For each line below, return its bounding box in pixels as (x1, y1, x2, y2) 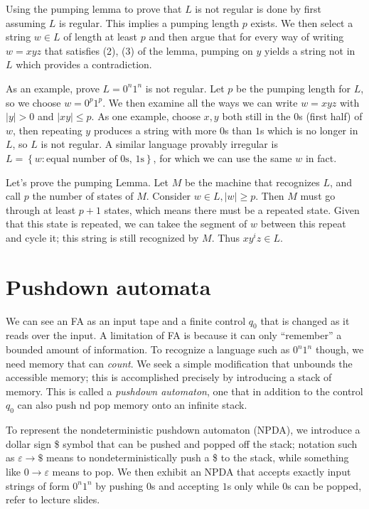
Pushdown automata (6, 272, 211, 301)
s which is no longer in (260, 122, 358, 137)
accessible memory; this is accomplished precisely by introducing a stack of (6, 370, 332, 385)
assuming (6, 15, 46, 30)
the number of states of (32, 188, 134, 203)
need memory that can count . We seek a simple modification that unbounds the (6, 355, 353, 370)
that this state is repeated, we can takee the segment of (6, 216, 247, 231)
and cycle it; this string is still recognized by (6, 230, 199, 245)
